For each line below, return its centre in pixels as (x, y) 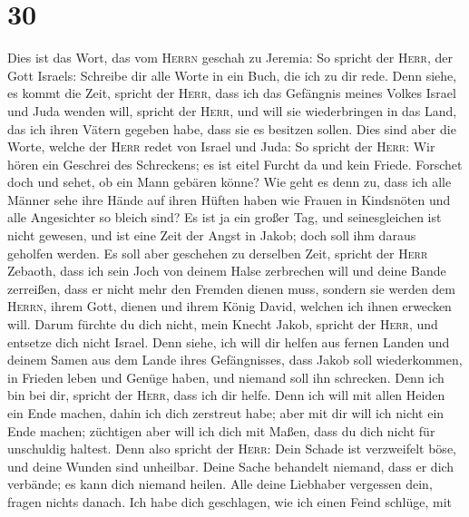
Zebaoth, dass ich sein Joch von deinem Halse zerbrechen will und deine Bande (227, 271)
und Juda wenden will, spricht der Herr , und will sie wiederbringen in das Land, (232, 110)
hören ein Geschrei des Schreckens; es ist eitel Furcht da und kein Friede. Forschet (235, 164)
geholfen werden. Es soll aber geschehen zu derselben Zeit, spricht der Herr (218, 253)
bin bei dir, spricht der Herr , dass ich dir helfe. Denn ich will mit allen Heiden (226, 395)
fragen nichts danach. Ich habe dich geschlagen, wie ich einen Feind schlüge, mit (230, 501)
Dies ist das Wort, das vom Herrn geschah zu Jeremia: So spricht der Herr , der (230, 58)
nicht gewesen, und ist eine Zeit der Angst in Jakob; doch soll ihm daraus (212, 235)
